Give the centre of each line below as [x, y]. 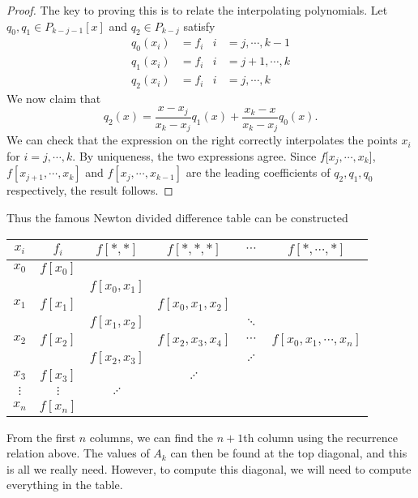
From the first [41, 437]
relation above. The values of [78, 453]
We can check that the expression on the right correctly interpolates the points [202, 140]
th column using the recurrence [320, 437]
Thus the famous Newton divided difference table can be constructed [177, 218]
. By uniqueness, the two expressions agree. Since [194, 156]
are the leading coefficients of [258, 172]
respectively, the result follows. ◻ [90, 190]
